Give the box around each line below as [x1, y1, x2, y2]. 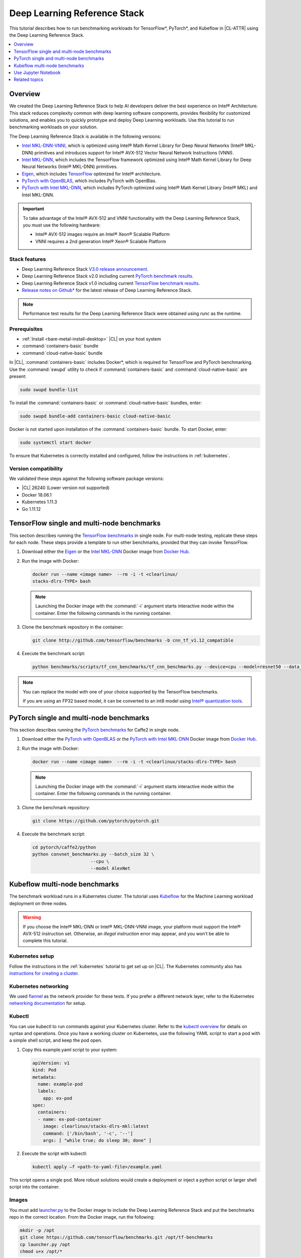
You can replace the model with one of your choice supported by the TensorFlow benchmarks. [23, 688, 219, 694]
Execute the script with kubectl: [22, 1150, 87, 1156]
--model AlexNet [90, 866, 130, 871]
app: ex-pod [43, 1095, 73, 1101]
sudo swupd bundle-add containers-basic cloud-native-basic [20, 413, 171, 419]
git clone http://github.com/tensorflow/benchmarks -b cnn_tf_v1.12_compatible [32, 638, 234, 644]
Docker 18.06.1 [22, 492, 52, 498]
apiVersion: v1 [32, 1060, 70, 1066]
